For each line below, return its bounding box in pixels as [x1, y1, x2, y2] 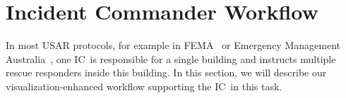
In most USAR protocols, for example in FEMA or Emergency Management [6, 38, 340, 52]
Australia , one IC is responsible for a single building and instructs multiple [6, 51, 336, 66]
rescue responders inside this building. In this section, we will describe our [6, 65, 327, 80]
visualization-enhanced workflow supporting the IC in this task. [6, 78, 282, 93]
